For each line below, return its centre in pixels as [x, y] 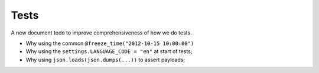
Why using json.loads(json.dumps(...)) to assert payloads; [105, 60]
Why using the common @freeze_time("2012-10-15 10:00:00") [110, 43]
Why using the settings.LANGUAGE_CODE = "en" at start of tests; [109, 51]
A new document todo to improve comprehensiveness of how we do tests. [101, 33]
